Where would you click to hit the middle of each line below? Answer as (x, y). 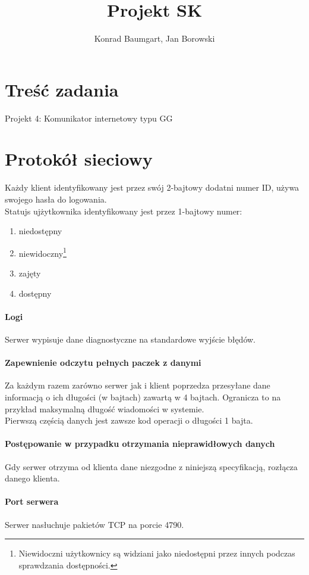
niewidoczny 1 (42, 252)
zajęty (30, 273)
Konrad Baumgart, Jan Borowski (154, 38)
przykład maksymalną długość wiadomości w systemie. (105, 408)
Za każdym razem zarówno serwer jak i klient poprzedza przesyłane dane (138, 385)
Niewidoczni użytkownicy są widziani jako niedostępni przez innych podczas (157, 553)
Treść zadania (62, 89)
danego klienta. (32, 478)
